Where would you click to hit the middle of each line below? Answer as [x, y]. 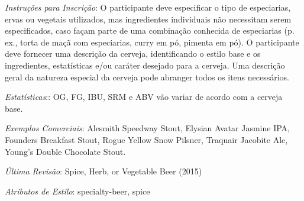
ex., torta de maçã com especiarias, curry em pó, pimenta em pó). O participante [152, 42]
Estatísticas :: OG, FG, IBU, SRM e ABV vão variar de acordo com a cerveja [144, 97]
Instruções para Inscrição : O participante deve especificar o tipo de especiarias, [148, 7]
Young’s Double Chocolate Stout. [65, 151]
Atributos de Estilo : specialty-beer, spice [77, 191]
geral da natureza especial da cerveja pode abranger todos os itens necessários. [147, 77]
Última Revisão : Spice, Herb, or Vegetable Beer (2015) [104, 171]
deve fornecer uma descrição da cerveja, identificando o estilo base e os [133, 54]
